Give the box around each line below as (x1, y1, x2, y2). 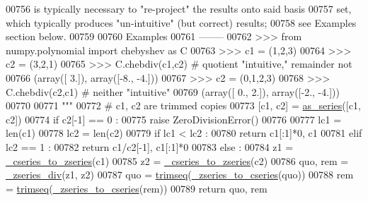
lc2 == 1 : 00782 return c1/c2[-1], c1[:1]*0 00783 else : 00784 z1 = (6, 139, 294, 154)
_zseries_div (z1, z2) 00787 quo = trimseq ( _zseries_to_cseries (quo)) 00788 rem (6, 167, 354, 182)
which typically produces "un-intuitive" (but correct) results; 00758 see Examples (6, 15, 357, 30)
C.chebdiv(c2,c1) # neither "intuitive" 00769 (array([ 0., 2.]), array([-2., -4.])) (6, 84, 340, 99)
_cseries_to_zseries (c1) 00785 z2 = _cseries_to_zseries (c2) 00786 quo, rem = (6, 153, 349, 168)
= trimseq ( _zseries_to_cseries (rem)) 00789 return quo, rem (6, 181, 268, 195)
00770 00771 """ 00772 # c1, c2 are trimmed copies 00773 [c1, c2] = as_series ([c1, (6, 98, 361, 113)
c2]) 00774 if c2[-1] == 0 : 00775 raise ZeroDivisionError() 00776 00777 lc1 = (6, 111, 342, 126)
